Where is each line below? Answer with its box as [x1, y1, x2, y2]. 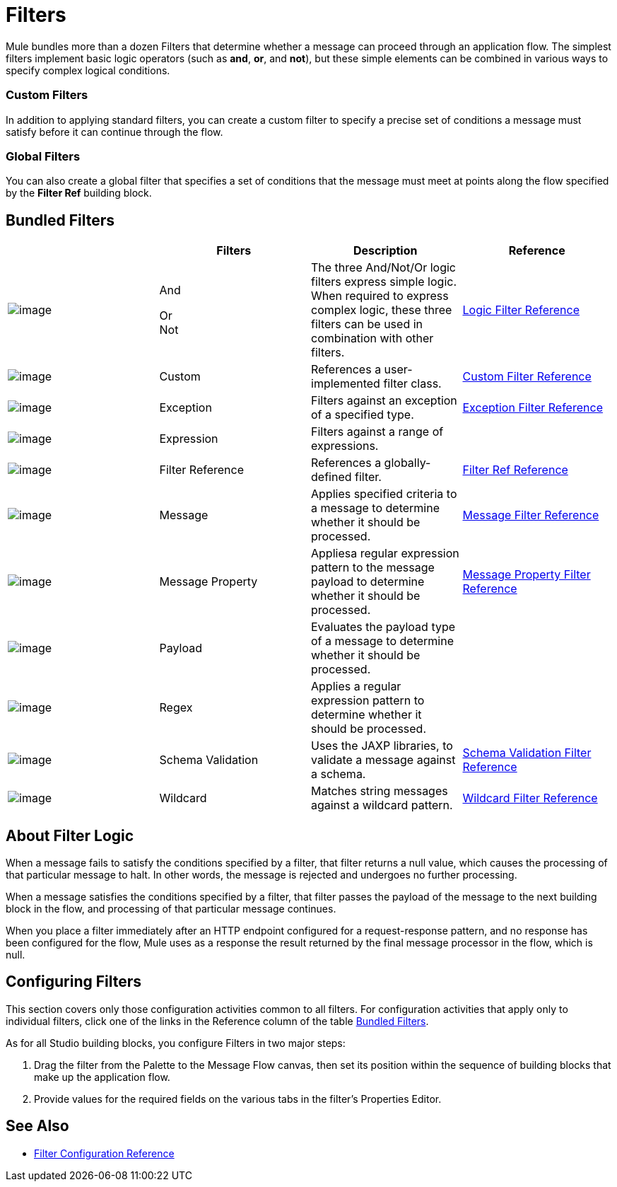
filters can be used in [311, 317, 423, 332]
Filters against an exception [311, 393, 457, 408]
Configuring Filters [6, 973, 142, 991]
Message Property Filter [462, 567, 591, 582]
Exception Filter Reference [462, 400, 603, 415]
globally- [384, 456, 431, 470]
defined [311, 470, 352, 485]
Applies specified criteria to [311, 487, 457, 502]
